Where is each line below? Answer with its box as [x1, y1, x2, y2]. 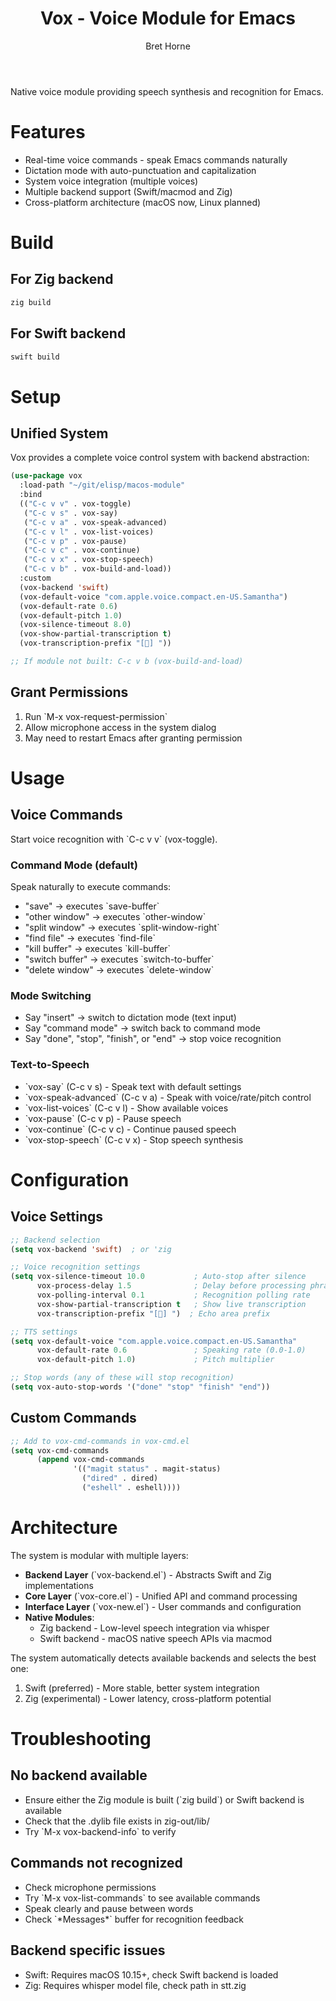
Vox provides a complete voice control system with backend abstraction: [10, 452, 310, 464]
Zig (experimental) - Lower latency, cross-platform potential [24, 1692, 272, 1704]
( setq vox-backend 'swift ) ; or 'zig [10, 1244, 172, 1254]
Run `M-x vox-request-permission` [24, 710, 168, 722]
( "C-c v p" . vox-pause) [23, 536, 128, 546]
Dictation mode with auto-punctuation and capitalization [24, 164, 257, 176]
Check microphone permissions [24, 1881, 157, 1893]
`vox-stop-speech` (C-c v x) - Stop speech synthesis [24, 1133, 244, 1146]
